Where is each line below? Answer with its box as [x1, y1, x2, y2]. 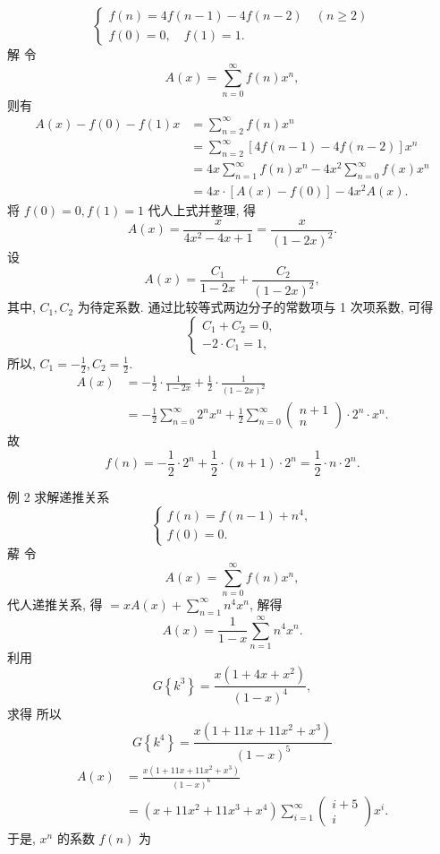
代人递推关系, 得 [7, 594, 103, 613]
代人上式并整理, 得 [148, 201, 257, 220]
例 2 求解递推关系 [7, 487, 110, 505]
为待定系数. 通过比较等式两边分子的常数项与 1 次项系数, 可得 [77, 298, 434, 316]
